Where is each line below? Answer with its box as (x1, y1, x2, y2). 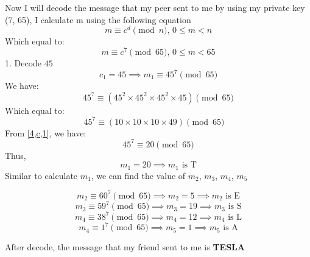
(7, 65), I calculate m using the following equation (5, 13, 191, 26)
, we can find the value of (91, 169, 186, 181)
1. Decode (5, 56, 42, 69)
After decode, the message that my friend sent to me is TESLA (5, 241, 245, 253)
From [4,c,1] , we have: (5, 126, 86, 139)
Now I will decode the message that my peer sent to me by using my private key (5, 1, 305, 13)
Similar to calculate (5, 169, 78, 181)
